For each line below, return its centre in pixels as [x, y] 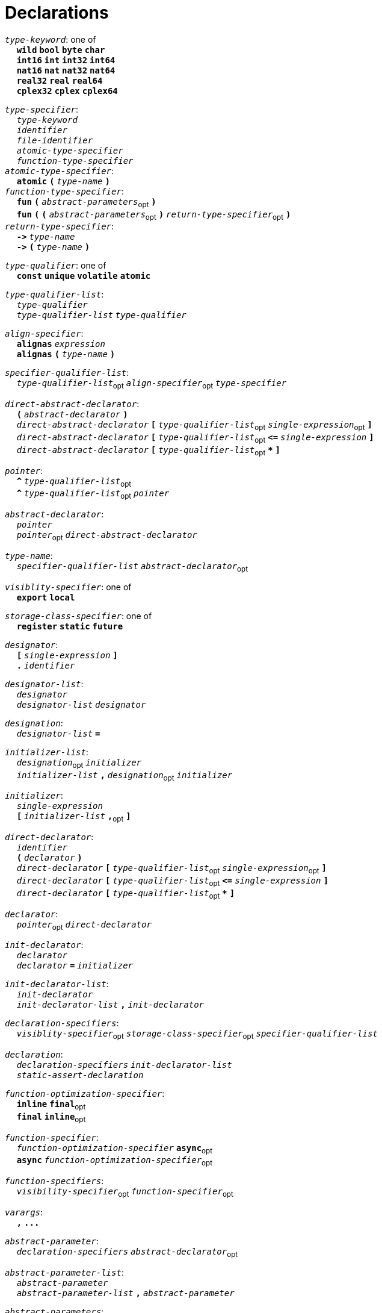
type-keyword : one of [51, 39]
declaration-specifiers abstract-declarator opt [127, 1253]
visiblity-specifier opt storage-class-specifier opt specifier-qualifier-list [197, 1035]
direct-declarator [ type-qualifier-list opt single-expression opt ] [171, 869]
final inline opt [51, 1118]
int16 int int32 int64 [66, 60]
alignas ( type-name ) [66, 354]
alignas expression [61, 344]
